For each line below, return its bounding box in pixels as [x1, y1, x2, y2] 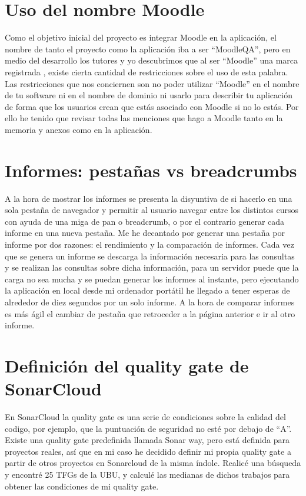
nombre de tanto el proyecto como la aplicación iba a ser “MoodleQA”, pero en [5, 42, 291, 55]
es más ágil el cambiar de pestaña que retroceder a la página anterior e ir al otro [5, 307, 295, 319]
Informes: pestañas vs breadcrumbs [5, 158, 297, 182]
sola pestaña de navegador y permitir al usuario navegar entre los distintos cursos [5, 204, 299, 216]
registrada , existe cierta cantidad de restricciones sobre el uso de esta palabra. [5, 65, 288, 78]
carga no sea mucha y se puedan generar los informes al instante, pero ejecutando [5, 272, 299, 285]
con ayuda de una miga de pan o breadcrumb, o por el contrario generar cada [5, 215, 285, 227]
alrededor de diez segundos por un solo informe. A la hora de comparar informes [5, 295, 295, 308]
